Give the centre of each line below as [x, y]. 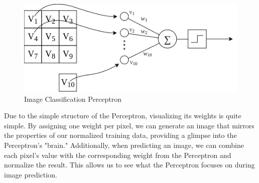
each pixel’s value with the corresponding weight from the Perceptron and [118, 155]
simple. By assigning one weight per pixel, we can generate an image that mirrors [129, 125]
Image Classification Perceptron [73, 99]
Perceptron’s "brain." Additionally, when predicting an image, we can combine [124, 145]
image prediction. [31, 174]
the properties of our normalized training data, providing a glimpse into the [120, 135]
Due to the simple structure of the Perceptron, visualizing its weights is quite [123, 116]
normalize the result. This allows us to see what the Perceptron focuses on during [129, 165]
